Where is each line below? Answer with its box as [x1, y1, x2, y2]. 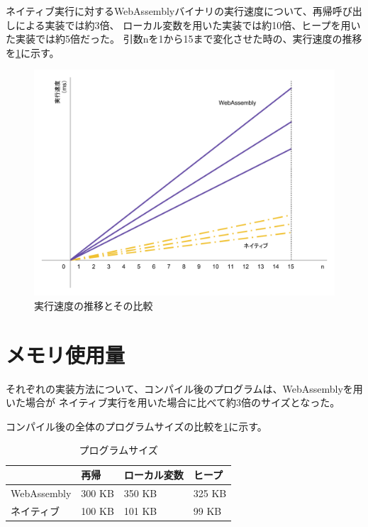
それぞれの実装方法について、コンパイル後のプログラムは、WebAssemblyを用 [6, 381, 363, 396]
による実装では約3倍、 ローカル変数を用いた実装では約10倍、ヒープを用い [15, 17, 361, 32]
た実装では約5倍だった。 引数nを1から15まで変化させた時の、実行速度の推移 [6, 31, 362, 46]
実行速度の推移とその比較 [34, 298, 153, 313]
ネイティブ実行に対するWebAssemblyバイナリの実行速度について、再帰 [6, 4, 333, 18]
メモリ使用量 [6, 339, 126, 369]
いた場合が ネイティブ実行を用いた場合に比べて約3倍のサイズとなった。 [6, 395, 340, 410]
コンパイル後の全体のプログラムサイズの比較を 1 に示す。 [6, 418, 267, 433]
